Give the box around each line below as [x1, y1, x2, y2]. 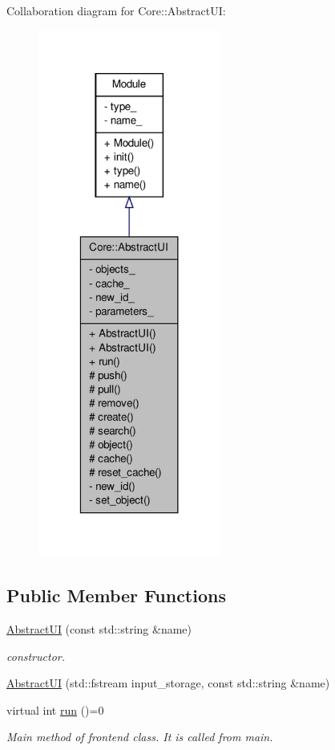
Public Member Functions [6, 583, 226, 608]
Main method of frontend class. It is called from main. [6, 728, 273, 745]
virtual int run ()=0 [6, 701, 104, 718]
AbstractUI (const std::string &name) [6, 621, 192, 638]
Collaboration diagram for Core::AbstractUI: [6, 2, 226, 18]
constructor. [6, 647, 65, 664]
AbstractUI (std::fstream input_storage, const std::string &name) [6, 675, 330, 691]
